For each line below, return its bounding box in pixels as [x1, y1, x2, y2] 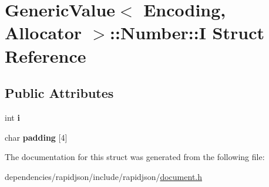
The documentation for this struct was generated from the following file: [5, 151, 265, 163]
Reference [5, 43, 86, 67]
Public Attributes [5, 84, 114, 102]
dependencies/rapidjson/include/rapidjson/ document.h [5, 170, 203, 182]
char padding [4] [5, 131, 68, 143]
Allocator [5, 21, 82, 45]
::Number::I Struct [110, 21, 264, 45]
